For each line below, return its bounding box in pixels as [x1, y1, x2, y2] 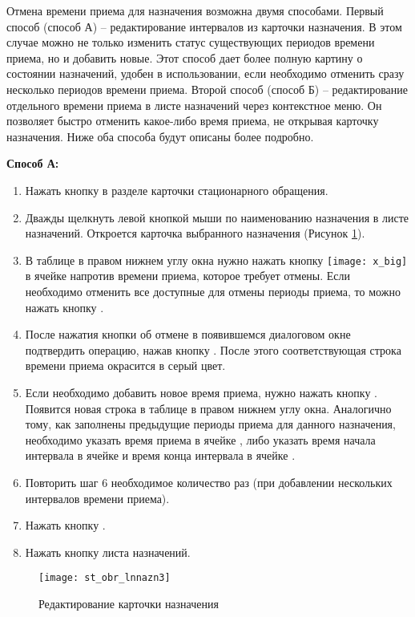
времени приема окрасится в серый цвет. [25, 357, 226, 374]
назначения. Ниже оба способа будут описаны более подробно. [6, 128, 314, 144]
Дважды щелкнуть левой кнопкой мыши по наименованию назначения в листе [25, 209, 409, 225]
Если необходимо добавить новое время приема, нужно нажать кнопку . [25, 384, 377, 400]
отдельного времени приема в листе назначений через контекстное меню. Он [6, 96, 382, 113]
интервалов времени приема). [25, 489, 170, 506]
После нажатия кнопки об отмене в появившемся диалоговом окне [25, 326, 351, 343]
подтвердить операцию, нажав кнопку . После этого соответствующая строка [25, 341, 401, 358]
